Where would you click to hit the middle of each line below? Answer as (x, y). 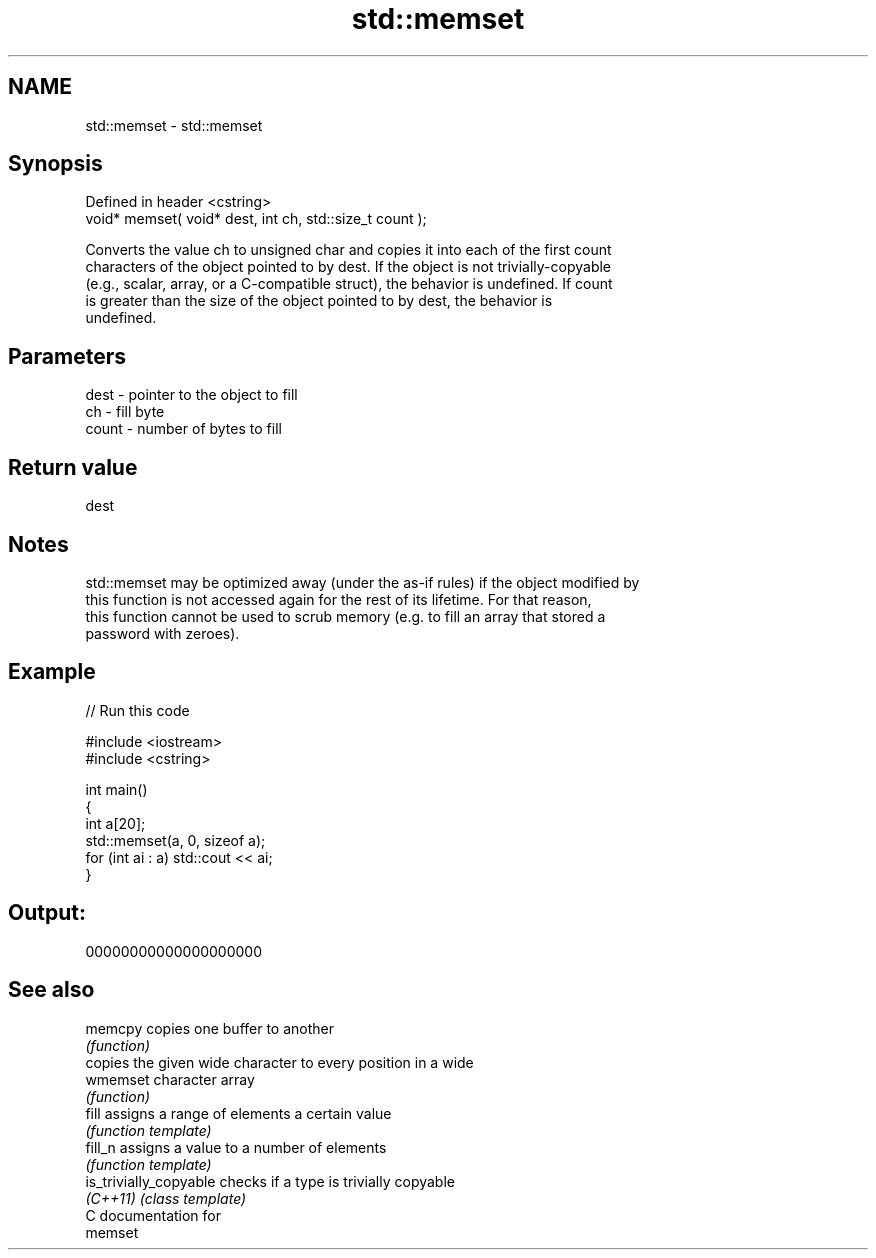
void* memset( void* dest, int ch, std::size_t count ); (256, 219)
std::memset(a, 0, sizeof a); (175, 840)
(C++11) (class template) (166, 1198)
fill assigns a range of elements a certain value (238, 1113)
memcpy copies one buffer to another (210, 1028)
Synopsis (55, 164)
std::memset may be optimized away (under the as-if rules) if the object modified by (362, 582)
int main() (116, 789)
